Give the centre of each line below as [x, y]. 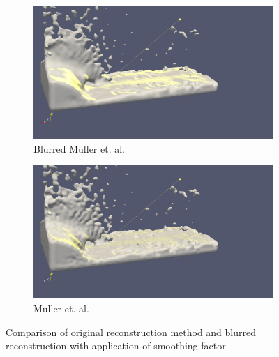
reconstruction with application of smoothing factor [116, 345]
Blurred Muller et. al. [79, 148]
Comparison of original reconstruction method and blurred [131, 332]
